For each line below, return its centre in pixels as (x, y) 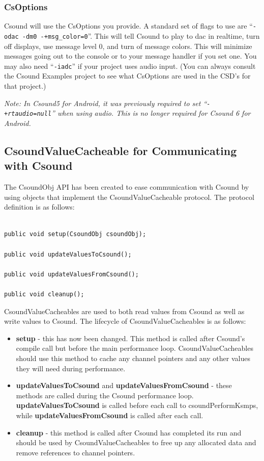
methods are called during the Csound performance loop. (105, 395)
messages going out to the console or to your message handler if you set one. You (130, 56)
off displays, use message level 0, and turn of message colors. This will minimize (128, 46)
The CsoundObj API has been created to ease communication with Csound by (127, 187)
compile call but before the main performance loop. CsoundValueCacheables (135, 348)
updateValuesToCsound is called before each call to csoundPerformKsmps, (137, 405)
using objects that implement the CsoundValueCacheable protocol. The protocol (129, 197)
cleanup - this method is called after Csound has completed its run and (129, 432)
